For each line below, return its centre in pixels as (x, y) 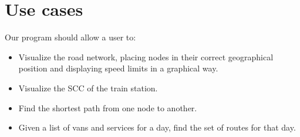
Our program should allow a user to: (70, 37)
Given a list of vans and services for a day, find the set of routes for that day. (157, 127)
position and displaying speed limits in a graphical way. (118, 68)
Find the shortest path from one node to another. (108, 107)
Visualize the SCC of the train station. (88, 88)
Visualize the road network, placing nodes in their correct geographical (146, 56)
